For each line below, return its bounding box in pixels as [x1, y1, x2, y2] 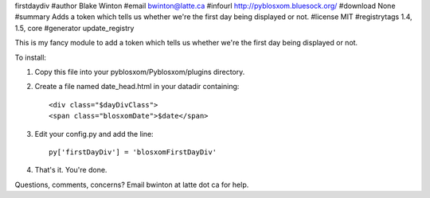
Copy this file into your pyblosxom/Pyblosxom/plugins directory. [34, 67, 245, 76]
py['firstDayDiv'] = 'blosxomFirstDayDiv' [49, 147, 217, 157]
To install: [14, 52, 47, 62]
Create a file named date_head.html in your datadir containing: [34, 82, 240, 91]
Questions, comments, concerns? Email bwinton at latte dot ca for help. [14, 180, 249, 189]
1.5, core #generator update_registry [14, 23, 135, 33]
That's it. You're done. [34, 165, 107, 175]
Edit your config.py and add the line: [34, 129, 154, 138]
